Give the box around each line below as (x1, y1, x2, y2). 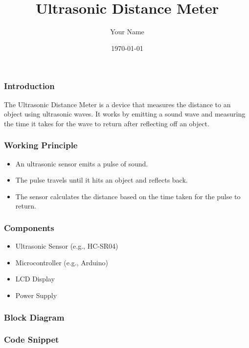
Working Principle (4, 139, 78, 151)
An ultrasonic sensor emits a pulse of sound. (15, 158, 148, 168)
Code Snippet (4, 333, 59, 346)
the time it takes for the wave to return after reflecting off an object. (4, 118, 209, 128)
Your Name (110, 26, 144, 37)
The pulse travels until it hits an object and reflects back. (15, 175, 188, 185)
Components (4, 221, 54, 233)
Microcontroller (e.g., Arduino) (15, 257, 108, 267)
